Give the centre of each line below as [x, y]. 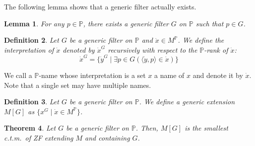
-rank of [216, 49]
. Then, [147, 128]
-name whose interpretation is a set [92, 75]
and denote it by [218, 75]
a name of [169, 75]
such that [210, 23]
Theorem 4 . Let [30, 128]
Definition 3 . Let [32, 102]
